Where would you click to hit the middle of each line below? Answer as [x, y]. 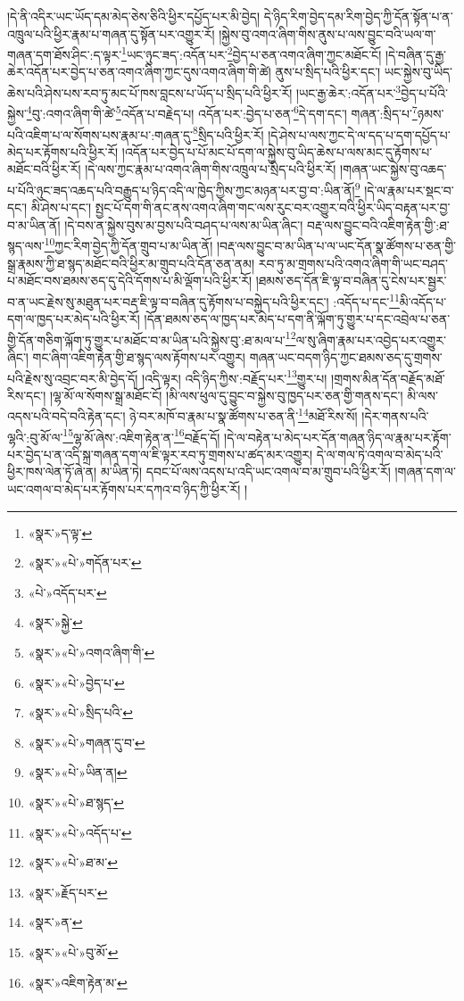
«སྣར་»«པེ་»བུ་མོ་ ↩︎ [73, 951]
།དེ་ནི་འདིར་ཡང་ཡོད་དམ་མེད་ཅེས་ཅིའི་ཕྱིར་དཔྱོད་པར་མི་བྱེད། [134, 16]
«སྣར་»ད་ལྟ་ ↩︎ [60, 532]
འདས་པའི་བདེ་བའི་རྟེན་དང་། [66, 416]
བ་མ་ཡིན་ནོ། [34, 224]
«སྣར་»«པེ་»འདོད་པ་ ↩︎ [80, 832]
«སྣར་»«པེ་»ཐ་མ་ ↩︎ [73, 862]
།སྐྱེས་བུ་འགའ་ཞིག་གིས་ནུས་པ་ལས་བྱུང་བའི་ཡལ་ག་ [327, 33]
